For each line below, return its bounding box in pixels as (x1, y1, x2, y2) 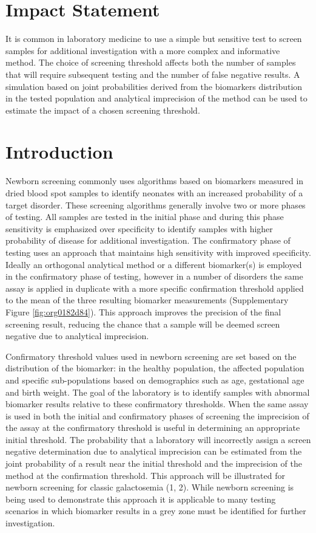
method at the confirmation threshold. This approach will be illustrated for (5, 469, 285, 481)
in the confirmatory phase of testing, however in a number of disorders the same (5, 270, 303, 283)
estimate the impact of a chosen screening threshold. (5, 103, 200, 116)
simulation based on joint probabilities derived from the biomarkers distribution (5, 80, 303, 92)
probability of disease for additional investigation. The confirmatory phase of (5, 234, 291, 247)
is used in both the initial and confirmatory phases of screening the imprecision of (5, 409, 309, 422)
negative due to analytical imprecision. (5, 329, 149, 342)
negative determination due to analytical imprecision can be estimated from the (5, 445, 302, 458)
